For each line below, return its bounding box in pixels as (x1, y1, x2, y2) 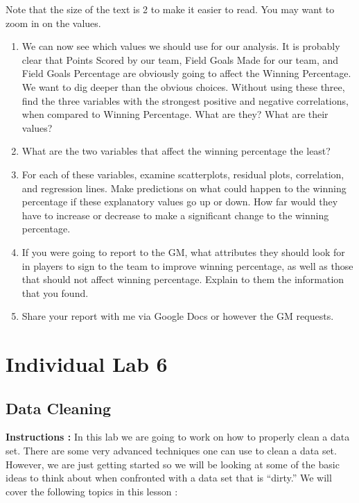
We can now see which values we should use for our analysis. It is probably (21, 39, 340, 53)
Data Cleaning (6, 397, 111, 418)
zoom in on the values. (6, 15, 101, 30)
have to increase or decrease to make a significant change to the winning (21, 207, 329, 222)
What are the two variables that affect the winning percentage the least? (21, 144, 331, 158)
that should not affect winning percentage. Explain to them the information (21, 272, 344, 287)
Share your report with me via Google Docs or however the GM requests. (21, 309, 334, 323)
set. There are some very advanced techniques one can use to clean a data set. (6, 443, 337, 458)
